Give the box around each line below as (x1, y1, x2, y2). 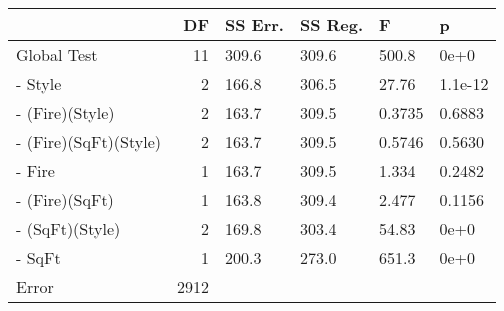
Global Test (16, 43, 98, 66)
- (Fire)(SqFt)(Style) (16, 130, 161, 153)
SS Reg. (299, 13, 364, 36)
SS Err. (224, 13, 284, 36)
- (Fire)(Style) (16, 101, 115, 124)
